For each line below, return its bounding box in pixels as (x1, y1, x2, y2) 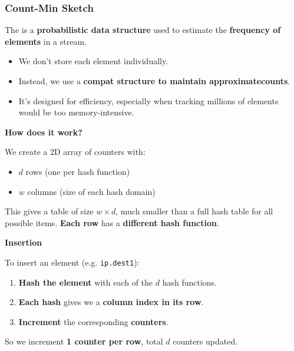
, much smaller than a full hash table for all (115, 205, 273, 217)
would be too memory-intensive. (18, 106, 134, 118)
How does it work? (5, 125, 82, 138)
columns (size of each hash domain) (27, 185, 156, 197)
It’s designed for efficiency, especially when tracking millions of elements (18, 94, 279, 107)
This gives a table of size (5, 205, 94, 217)
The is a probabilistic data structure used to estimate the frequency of (5, 24, 281, 36)
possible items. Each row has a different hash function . (5, 216, 219, 229)
